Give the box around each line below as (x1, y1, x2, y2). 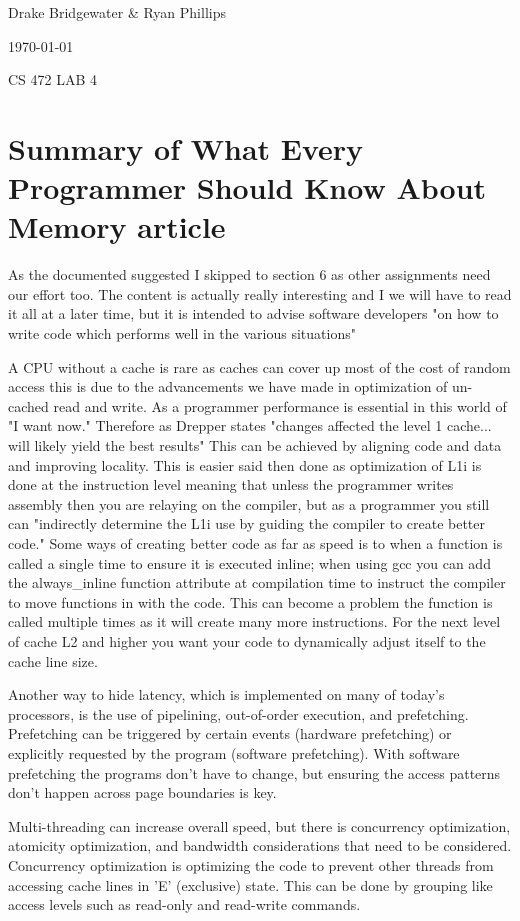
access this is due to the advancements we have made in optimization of (8, 376, 448, 397)
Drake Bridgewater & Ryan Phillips (8, 2, 226, 22)
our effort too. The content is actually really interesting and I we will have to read (8, 283, 512, 304)
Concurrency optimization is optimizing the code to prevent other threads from (8, 854, 494, 875)
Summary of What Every (8, 127, 364, 168)
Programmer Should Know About (8, 167, 487, 208)
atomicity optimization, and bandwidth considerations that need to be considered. (8, 835, 512, 856)
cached (8, 395, 49, 416)
